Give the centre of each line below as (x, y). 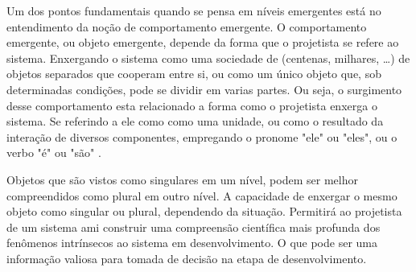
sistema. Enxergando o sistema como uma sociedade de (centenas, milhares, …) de (208, 58)
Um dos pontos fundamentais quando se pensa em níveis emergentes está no (194, 10)
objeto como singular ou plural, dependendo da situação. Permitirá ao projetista (204, 211)
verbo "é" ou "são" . (54, 152)
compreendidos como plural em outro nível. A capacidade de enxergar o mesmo (202, 195)
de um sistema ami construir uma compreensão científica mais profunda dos (194, 227)
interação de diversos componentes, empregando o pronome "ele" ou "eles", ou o (202, 136)
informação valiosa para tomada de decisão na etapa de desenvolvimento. (187, 258)
